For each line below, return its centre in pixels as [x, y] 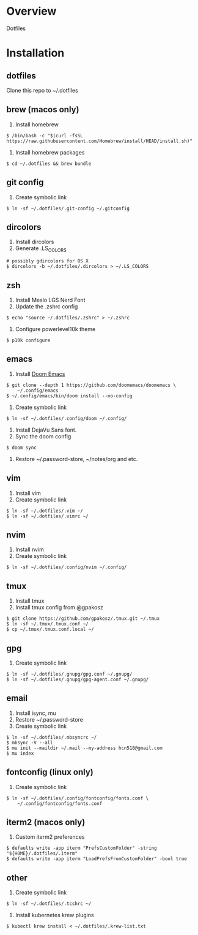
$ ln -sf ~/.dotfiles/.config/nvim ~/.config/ [67, 567]
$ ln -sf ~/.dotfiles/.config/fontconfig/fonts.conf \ [78, 798]
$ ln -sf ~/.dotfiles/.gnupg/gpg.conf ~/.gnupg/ [69, 674]
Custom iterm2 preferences [50, 837]
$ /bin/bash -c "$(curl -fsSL [45, 135]
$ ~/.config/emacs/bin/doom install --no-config [69, 396]
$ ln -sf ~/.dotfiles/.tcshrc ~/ [49, 904]
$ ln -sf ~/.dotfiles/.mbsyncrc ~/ [52, 737]
